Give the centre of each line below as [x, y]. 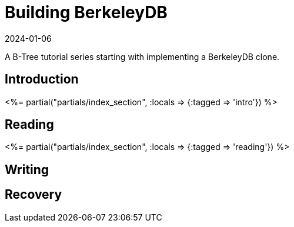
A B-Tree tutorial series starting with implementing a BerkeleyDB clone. [142, 56]
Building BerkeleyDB [86, 12]
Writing [27, 169]
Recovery [34, 195]
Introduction [42, 79]
